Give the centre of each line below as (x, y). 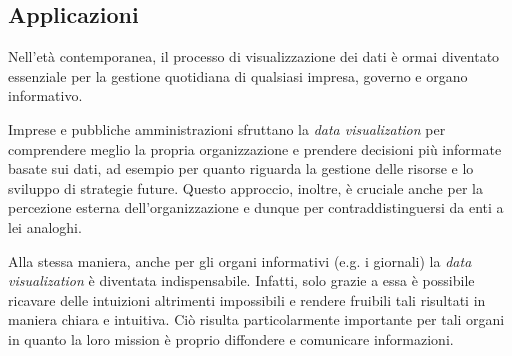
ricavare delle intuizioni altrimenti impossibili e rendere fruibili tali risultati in (247, 299)
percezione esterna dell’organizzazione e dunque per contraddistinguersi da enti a (256, 207)
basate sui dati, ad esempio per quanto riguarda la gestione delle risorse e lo (241, 168)
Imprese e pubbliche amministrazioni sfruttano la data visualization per (227, 128)
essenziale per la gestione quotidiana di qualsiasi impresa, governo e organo (238, 75)
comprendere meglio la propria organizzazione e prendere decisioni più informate (255, 148)
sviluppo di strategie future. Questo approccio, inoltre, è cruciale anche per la (245, 187)
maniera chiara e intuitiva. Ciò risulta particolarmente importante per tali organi (256, 319)
